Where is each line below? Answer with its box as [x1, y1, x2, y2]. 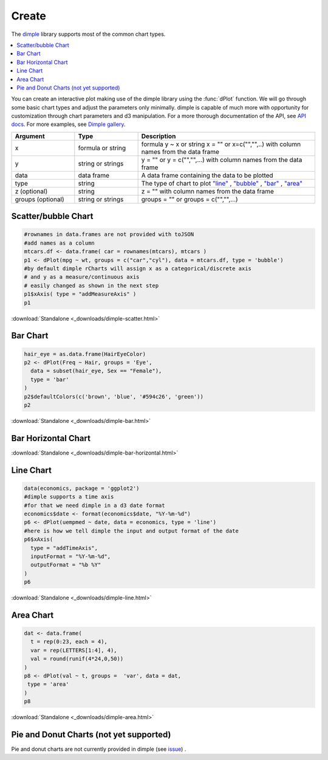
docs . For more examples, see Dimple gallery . [11, 120, 126, 128]
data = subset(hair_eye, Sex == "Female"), [30, 368, 162, 374]
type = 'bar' [30, 376, 69, 383]
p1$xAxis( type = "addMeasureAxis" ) [24, 291, 137, 298]
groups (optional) [15, 195, 64, 203]
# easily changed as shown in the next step [24, 282, 159, 289]
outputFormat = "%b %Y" [30, 562, 101, 568]
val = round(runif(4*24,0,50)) [30, 655, 124, 663]
